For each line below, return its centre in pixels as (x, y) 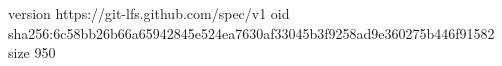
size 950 (32, 52)
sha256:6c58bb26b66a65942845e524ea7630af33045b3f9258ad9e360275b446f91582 (251, 32)
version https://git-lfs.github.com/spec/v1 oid (149, 13)
